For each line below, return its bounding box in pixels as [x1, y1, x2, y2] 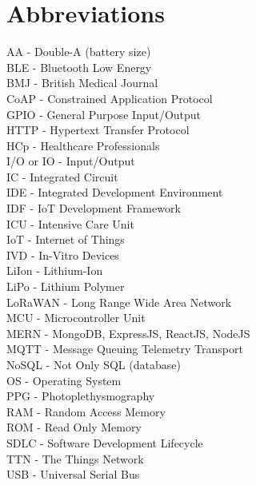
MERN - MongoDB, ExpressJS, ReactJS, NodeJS [6, 324, 250, 341]
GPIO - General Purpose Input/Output [6, 105, 202, 122]
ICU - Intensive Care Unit [6, 215, 134, 232]
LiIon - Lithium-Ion [6, 262, 103, 279]
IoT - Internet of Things [6, 231, 125, 248]
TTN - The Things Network [6, 450, 144, 467]
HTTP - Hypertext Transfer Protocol [6, 121, 190, 138]
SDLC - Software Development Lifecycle [6, 434, 203, 451]
